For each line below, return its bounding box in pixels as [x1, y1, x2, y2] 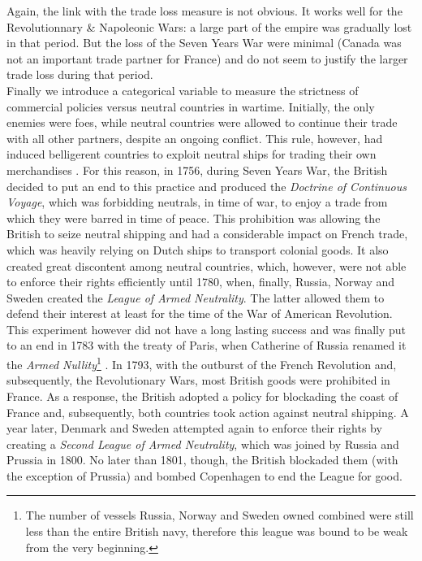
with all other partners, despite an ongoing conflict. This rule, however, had [6, 129, 383, 146]
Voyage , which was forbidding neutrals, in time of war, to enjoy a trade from [6, 194, 388, 211]
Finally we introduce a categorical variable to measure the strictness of [6, 81, 359, 98]
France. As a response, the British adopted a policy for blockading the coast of [6, 387, 398, 404]
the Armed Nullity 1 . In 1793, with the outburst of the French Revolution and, [6, 354, 397, 372]
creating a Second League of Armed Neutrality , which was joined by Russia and [6, 435, 399, 452]
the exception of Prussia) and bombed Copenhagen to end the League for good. [6, 467, 403, 484]
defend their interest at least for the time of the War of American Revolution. [6, 305, 393, 322]
